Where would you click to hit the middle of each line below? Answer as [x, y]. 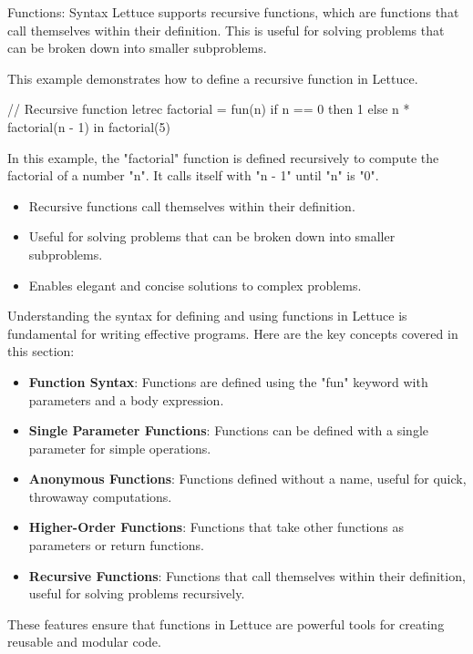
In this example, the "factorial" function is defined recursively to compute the [223, 157]
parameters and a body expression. [126, 399]
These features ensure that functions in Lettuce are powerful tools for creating [226, 623]
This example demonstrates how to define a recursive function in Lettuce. [213, 78]
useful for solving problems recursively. [137, 593]
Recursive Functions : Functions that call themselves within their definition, [247, 575]
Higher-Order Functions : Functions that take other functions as [216, 527]
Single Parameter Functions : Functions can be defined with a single [229, 430]
